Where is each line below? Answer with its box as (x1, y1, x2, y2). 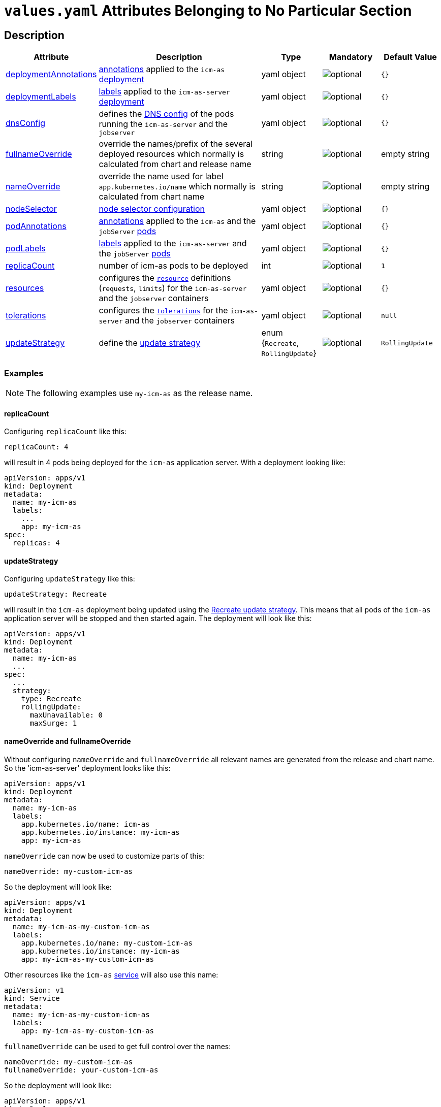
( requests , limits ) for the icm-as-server (99, 283, 247, 294)
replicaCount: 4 (4, 443, 69, 451)
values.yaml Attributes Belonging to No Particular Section (4, 2, 412, 19)
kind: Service (4, 994, 60, 1002)
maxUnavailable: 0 (29, 711, 103, 720)
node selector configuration (99, 204, 205, 214)
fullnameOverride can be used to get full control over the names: (4, 1041, 231, 1051)
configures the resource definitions (99, 273, 231, 283)
